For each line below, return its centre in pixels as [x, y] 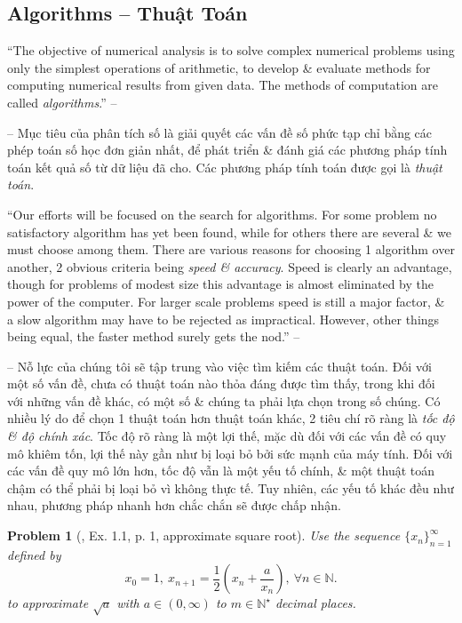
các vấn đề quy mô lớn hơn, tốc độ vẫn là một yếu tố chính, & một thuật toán [221, 471]
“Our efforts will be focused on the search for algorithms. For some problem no [222, 214]
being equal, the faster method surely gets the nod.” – [154, 336]
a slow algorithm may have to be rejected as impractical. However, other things [223, 319]
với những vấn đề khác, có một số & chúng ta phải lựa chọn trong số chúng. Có [224, 400]
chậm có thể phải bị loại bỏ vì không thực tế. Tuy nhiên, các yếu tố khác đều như [231, 487]
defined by [34, 554]
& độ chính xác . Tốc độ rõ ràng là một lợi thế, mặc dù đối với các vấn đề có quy [227, 436]
